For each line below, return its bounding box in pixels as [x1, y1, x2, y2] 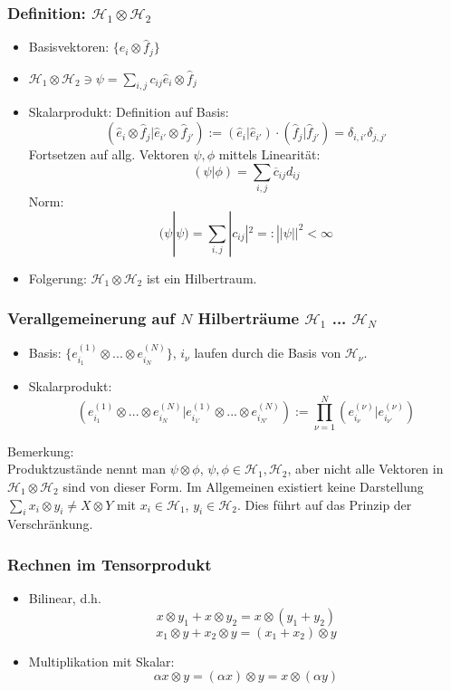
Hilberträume [197, 307, 300, 330]
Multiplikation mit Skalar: [28, 651, 175, 670]
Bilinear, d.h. [28, 589, 101, 608]
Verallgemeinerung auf [7, 307, 175, 330]
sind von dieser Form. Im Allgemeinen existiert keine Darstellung [62, 476, 424, 495]
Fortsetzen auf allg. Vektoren [28, 145, 189, 164]
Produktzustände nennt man [7, 459, 166, 478]
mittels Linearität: [218, 145, 321, 164]
